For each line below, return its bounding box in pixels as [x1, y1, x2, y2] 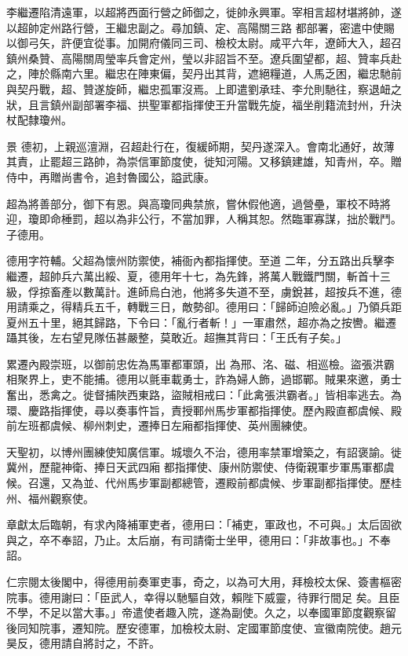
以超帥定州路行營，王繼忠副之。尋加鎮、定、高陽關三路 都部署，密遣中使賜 [6, 19, 395, 35]
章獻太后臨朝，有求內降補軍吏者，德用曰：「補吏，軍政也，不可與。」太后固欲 [6, 516, 402, 533]
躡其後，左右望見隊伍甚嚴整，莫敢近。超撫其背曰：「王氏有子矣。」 [6, 329, 347, 346]
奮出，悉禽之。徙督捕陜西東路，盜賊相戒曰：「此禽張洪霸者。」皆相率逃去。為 [6, 387, 402, 403]
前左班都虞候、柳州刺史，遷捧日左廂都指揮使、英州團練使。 [6, 417, 314, 434]
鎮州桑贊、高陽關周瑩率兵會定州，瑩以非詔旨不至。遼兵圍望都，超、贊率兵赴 [6, 49, 402, 66]
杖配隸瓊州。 [6, 112, 72, 128]
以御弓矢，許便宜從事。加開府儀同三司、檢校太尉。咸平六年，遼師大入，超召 [6, 35, 402, 51]
